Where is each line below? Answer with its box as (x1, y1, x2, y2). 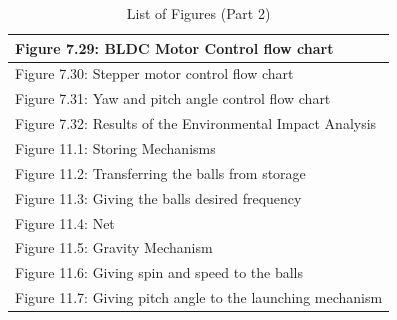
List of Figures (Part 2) (126, 3, 271, 23)
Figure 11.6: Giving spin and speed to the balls (15, 262, 303, 283)
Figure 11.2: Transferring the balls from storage (15, 162, 306, 183)
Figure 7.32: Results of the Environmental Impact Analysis (15, 113, 377, 134)
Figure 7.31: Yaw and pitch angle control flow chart (15, 88, 331, 109)
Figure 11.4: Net (15, 212, 115, 233)
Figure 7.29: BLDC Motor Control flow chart (15, 37, 334, 58)
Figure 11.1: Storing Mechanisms (15, 137, 216, 158)
